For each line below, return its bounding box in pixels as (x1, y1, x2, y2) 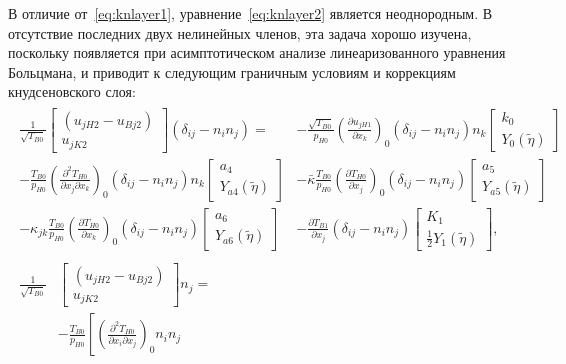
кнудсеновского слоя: (8, 81, 136, 102)
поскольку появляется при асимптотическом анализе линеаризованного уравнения (8, 42, 506, 63)
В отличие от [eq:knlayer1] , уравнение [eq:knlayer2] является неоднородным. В (8, 3, 493, 23)
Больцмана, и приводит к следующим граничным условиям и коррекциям (8, 61, 456, 82)
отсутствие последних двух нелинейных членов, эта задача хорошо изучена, (8, 22, 472, 43)
